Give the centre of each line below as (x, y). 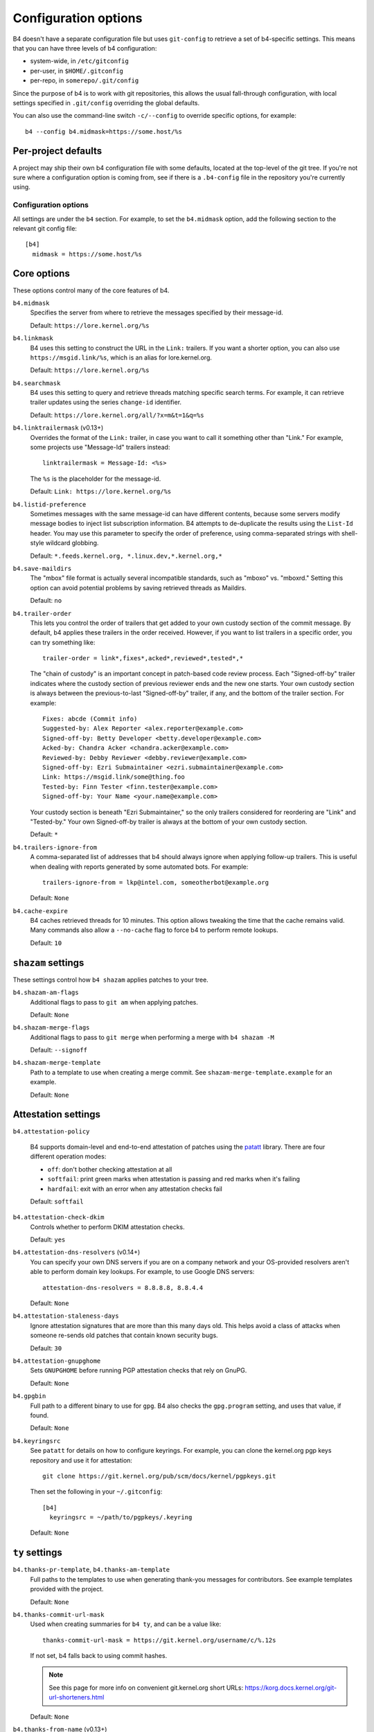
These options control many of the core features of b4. (91, 290)
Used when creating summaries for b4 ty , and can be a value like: (126, 1624)
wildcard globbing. (72, 543)
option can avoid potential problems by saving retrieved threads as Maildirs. (139, 587)
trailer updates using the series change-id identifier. (106, 403)
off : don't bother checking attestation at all (110, 1169)
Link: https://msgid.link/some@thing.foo (114, 777)
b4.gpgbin (29, 1396)
